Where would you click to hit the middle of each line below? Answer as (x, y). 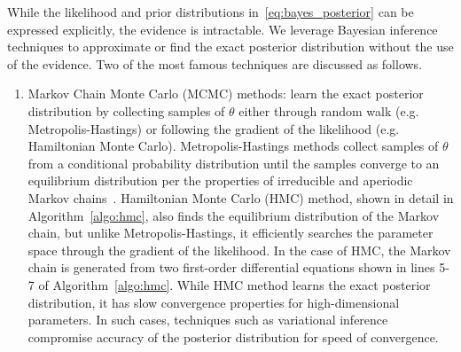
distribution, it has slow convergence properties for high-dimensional (214, 302)
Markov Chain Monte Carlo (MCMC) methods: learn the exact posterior (226, 94)
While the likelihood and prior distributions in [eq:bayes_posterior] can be (211, 12)
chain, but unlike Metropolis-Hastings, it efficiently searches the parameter (230, 233)
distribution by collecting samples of (126, 110)
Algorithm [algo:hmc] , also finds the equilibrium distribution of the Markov (234, 215)
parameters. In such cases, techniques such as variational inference (208, 320)
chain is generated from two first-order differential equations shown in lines (231, 267)
